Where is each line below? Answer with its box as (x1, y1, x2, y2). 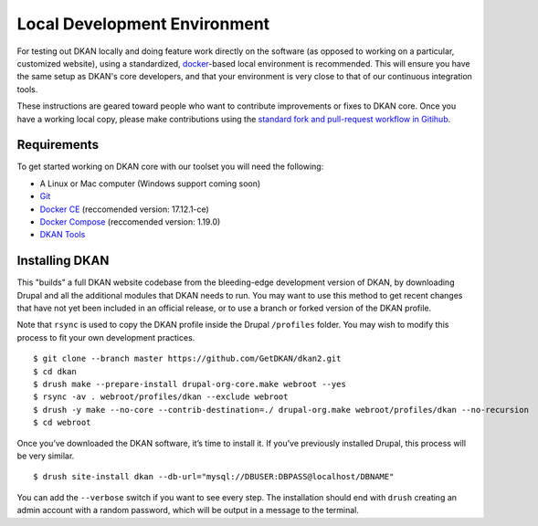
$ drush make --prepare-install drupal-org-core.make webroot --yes (33, 379, 346, 389)
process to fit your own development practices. (16, 331, 195, 342)
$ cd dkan (33, 366, 77, 376)
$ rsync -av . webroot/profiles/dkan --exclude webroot (33, 392, 289, 402)
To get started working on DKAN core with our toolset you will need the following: (16, 161, 324, 173)
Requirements (16, 137, 100, 153)
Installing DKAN (16, 253, 110, 268)
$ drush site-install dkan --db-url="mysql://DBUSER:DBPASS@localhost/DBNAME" (33, 471, 395, 482)
